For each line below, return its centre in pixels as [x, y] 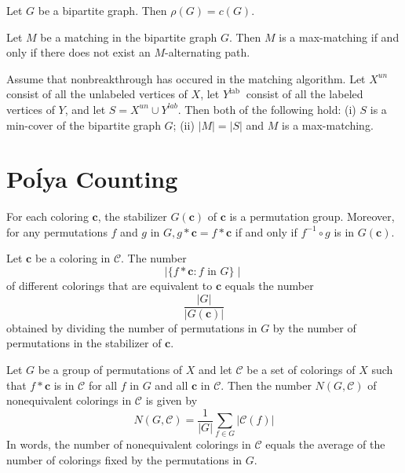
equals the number [269, 286]
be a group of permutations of [110, 369]
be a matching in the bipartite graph [129, 37]
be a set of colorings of [301, 369]
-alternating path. [208, 52]
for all [103, 385]
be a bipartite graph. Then [102, 10]
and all [171, 385]
